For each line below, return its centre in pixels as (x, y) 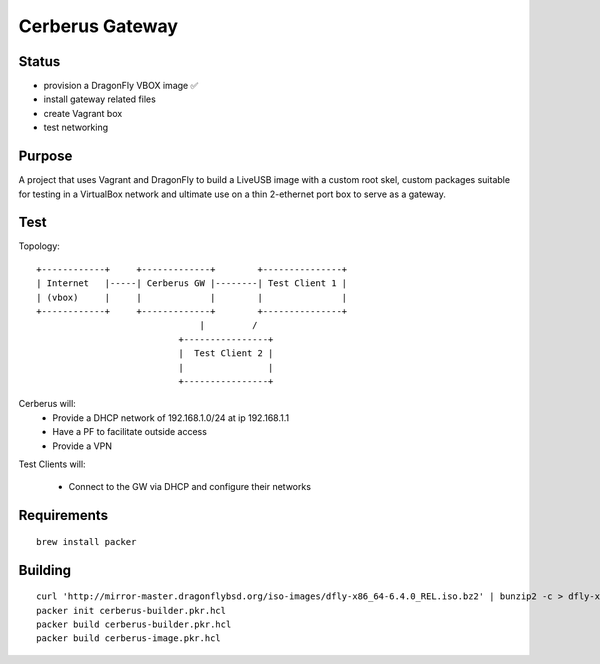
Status (39, 61)
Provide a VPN (82, 446)
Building (45, 570)
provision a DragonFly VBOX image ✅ (121, 86)
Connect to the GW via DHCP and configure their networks (190, 487)
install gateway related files (100, 99)
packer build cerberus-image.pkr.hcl (129, 638)
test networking (76, 127)
